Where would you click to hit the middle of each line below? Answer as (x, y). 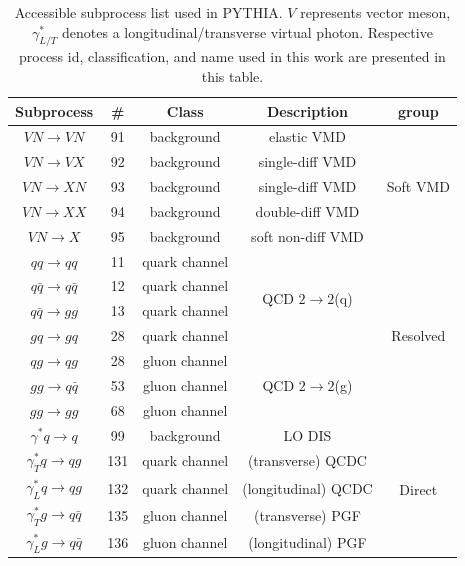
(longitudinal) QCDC (307, 487)
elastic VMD (307, 136)
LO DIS (307, 434)
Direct (418, 488)
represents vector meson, (375, 12)
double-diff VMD (307, 210)
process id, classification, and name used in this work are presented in (232, 56)
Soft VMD (418, 186)
